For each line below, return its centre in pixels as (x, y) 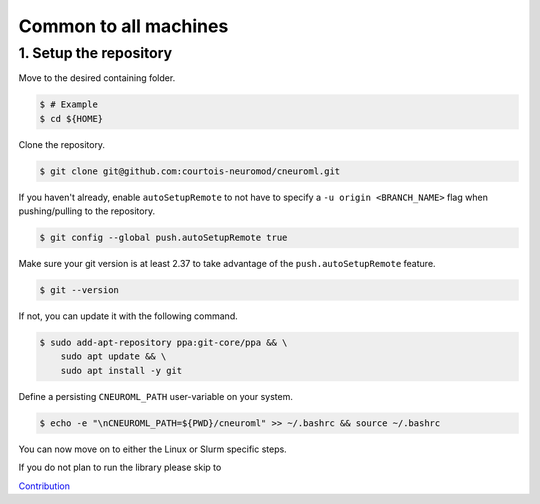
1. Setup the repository (95, 53)
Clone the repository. (61, 144)
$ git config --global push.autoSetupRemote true (163, 238)
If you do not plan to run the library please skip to (120, 467)
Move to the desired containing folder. (97, 78)
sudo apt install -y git (121, 370)
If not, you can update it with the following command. (128, 316)
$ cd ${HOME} (71, 118)
